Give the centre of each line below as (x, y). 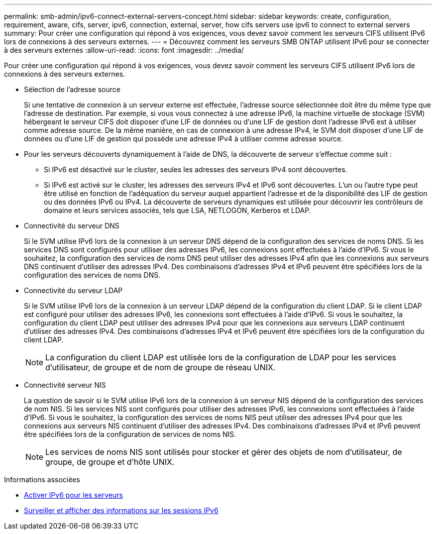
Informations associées (42, 480)
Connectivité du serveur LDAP (73, 290)
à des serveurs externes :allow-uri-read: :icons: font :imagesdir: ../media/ (124, 50)
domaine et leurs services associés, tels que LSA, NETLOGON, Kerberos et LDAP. (177, 210)
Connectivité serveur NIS (65, 385)
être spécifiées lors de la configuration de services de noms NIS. (130, 434)
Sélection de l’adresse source (72, 89)
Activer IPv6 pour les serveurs (73, 495)
